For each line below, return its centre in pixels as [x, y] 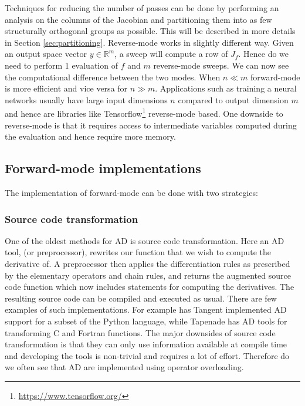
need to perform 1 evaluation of [61, 65]
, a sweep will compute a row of [171, 54]
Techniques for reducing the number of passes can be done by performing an [142, 8]
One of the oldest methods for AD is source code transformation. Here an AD [145, 240]
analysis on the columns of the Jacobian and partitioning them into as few [138, 19]
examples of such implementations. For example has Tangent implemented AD [146, 309]
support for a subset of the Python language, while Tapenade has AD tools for [146, 321]
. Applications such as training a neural [226, 88]
